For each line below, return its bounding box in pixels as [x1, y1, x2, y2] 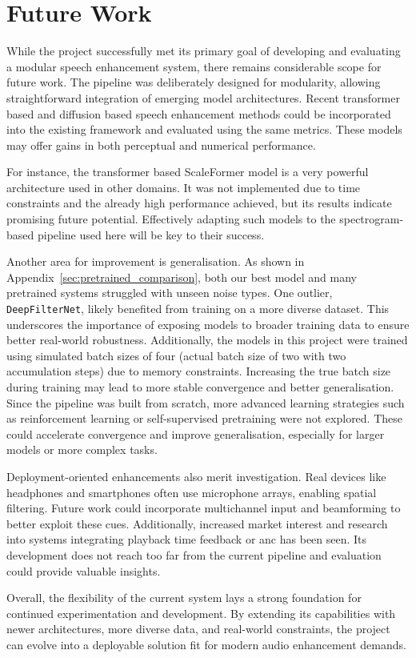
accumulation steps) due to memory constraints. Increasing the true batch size [6, 363, 391, 379]
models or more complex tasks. [6, 441, 158, 458]
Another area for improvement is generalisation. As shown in [6, 253, 305, 270]
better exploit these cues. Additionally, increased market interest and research [6, 515, 388, 532]
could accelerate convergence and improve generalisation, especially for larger [6, 425, 385, 442]
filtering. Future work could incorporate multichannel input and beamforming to [6, 500, 401, 516]
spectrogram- [339, 211, 404, 227]
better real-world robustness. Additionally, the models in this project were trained [6, 331, 408, 348]
